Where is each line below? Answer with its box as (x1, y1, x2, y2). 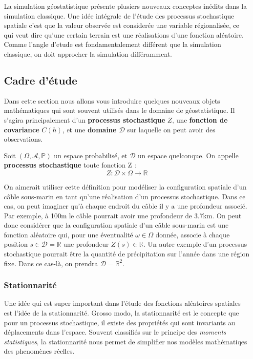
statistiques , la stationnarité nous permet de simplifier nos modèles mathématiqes (4, 336, 247, 346)
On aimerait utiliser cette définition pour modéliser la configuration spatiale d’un (4, 181, 247, 191)
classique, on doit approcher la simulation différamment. (4, 48, 172, 59)
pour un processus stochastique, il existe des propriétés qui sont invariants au (4, 317, 235, 327)
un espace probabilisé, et (54, 150, 127, 160)
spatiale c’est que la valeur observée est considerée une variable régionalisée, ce (4, 20, 239, 30)
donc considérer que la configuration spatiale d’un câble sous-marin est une (4, 220, 229, 230)
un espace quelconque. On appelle (138, 150, 239, 160)
